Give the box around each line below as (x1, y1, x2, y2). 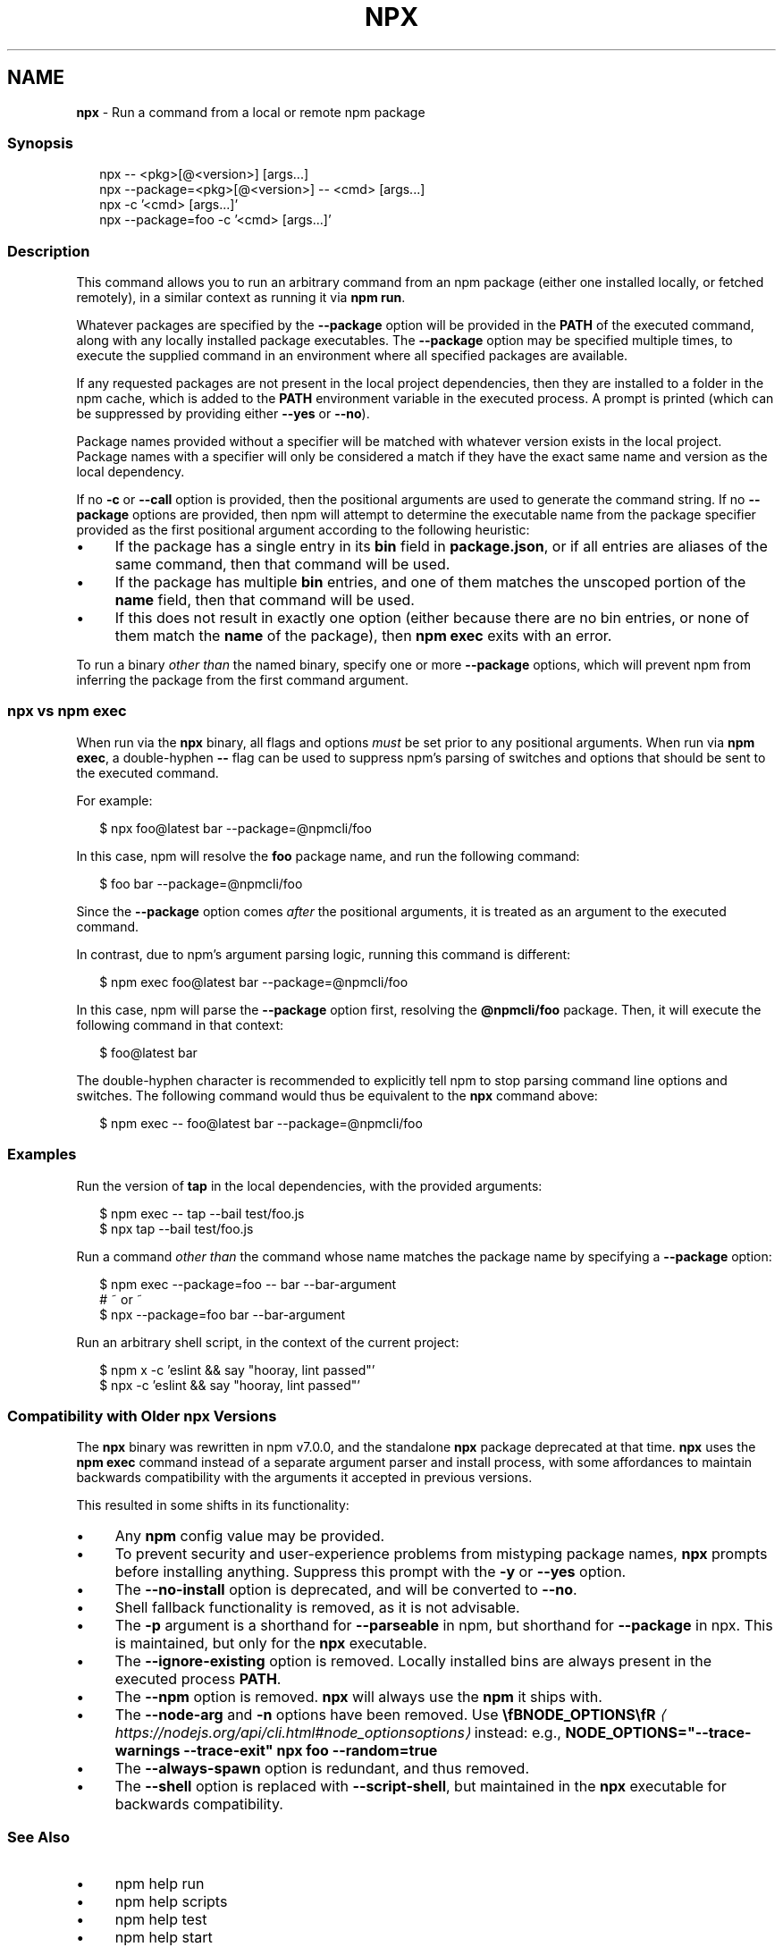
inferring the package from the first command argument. (76, 672, 408, 688)
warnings (114, 1741, 181, 1760)
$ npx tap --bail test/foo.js (99, 1220, 254, 1236)
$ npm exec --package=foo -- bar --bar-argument (99, 1276, 397, 1292)
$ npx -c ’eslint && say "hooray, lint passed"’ (99, 1377, 360, 1393)
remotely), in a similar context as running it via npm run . (76, 290, 406, 306)
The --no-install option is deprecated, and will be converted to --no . (114, 1580, 577, 1599)
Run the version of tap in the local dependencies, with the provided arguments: (76, 1177, 543, 1193)
